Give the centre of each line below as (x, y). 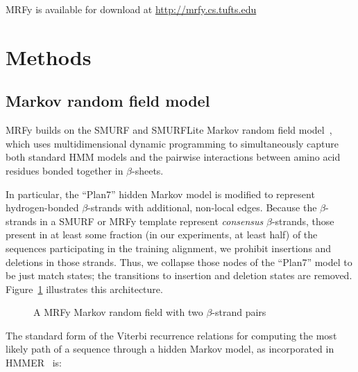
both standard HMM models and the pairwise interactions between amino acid (173, 157)
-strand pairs (239, 312)
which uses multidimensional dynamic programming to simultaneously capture (172, 143)
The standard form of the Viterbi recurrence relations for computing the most (171, 335)
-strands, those (303, 221)
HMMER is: (34, 363)
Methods (49, 56)
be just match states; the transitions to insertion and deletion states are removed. (179, 275)
